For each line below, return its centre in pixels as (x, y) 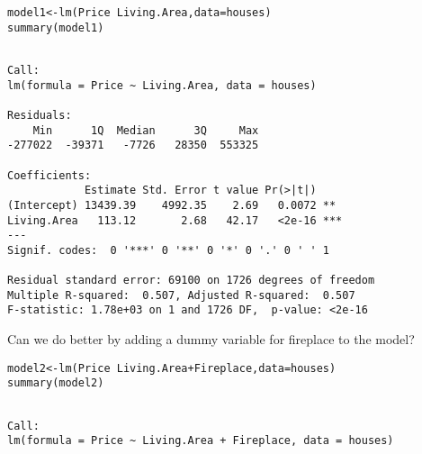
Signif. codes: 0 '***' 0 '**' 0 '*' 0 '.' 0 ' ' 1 (168, 250)
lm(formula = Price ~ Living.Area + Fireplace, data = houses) (201, 441)
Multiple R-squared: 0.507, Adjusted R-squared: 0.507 (181, 295)
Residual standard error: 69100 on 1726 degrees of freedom (191, 281)
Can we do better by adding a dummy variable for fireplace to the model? (211, 339)
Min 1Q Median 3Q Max (146, 130)
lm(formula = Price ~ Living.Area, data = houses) (162, 85)
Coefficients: (49, 175)
